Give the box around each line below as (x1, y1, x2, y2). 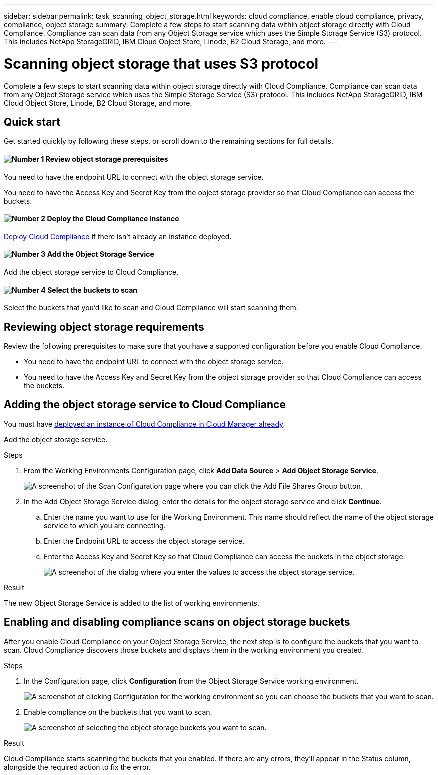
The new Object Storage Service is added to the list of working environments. (4, 598, 260, 607)
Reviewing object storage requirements (4, 320, 204, 333)
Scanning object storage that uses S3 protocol (4, 55, 319, 72)
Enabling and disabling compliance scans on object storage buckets (4, 616, 350, 629)
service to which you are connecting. (44, 521, 166, 530)
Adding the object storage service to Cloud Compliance (4, 398, 286, 411)
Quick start (4, 115, 60, 128)
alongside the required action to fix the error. (4, 762, 151, 771)
